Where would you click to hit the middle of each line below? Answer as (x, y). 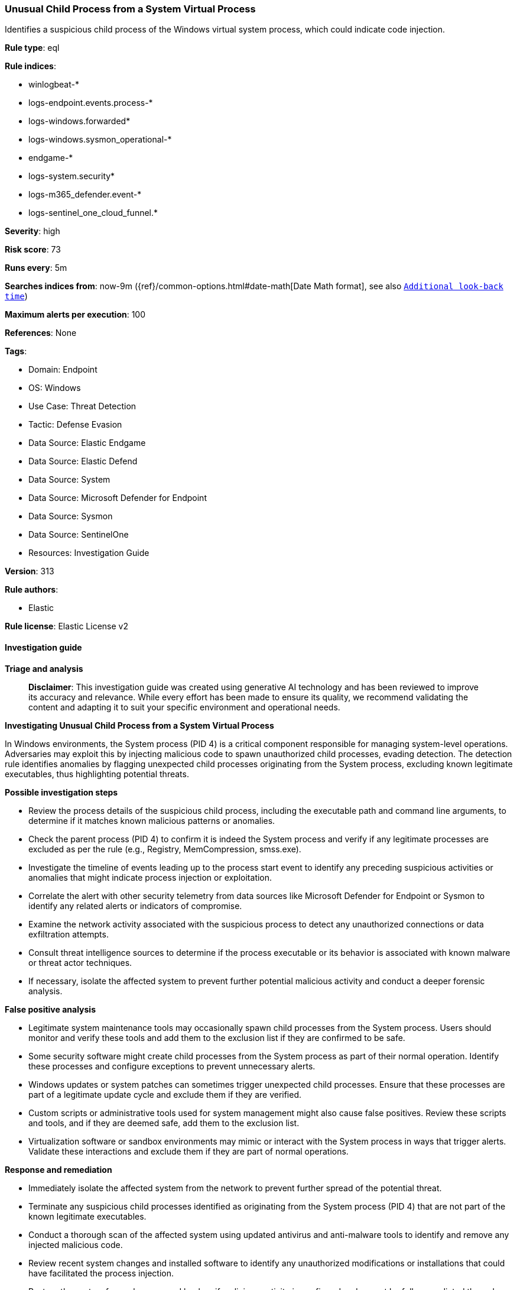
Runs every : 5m (36, 268)
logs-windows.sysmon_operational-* (100, 140)
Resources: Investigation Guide (89, 553)
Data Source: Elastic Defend (83, 461)
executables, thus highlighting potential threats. (97, 774)
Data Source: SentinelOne (79, 535)
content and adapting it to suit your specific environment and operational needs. (184, 707)
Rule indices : (30, 66)
